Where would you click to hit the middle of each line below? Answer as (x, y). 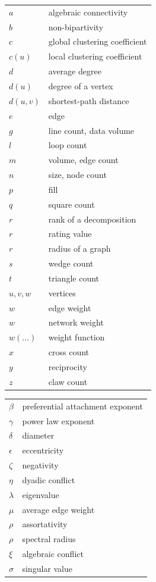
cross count (69, 352)
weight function (77, 337)
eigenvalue (41, 494)
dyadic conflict (49, 479)
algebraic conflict (53, 554)
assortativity (45, 524)
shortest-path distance (89, 100)
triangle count (74, 278)
